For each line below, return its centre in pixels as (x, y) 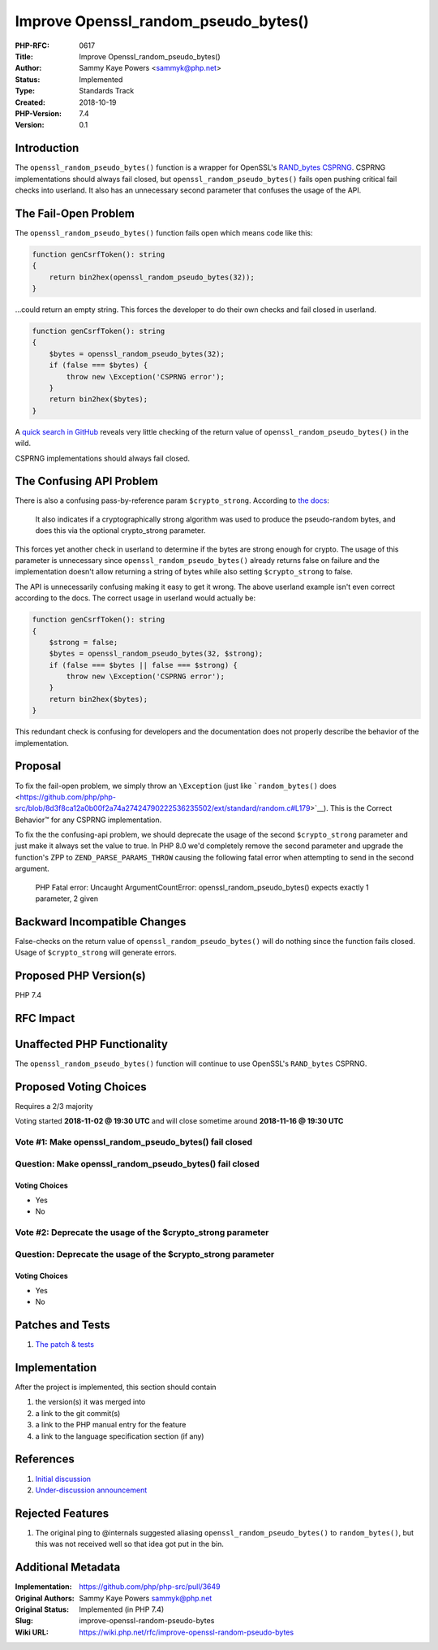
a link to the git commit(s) (78, 1413)
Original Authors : (45, 1598)
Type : (25, 91)
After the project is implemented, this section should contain (116, 1387)
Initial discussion (63, 1479)
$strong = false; (84, 642)
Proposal (38, 767)
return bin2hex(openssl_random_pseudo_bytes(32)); (152, 277)
